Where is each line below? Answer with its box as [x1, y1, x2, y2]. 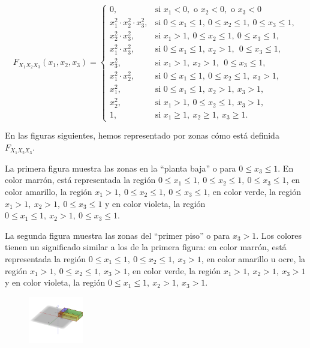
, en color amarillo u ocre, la [201, 252, 306, 265]
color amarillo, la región [5, 185, 92, 197]
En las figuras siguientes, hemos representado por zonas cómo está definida [5, 129, 279, 142]
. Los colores [256, 229, 302, 241]
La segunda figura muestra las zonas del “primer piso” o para [5, 229, 230, 241]
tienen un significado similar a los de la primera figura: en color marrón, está [5, 241, 287, 253]
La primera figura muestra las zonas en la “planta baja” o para [5, 161, 236, 174]
